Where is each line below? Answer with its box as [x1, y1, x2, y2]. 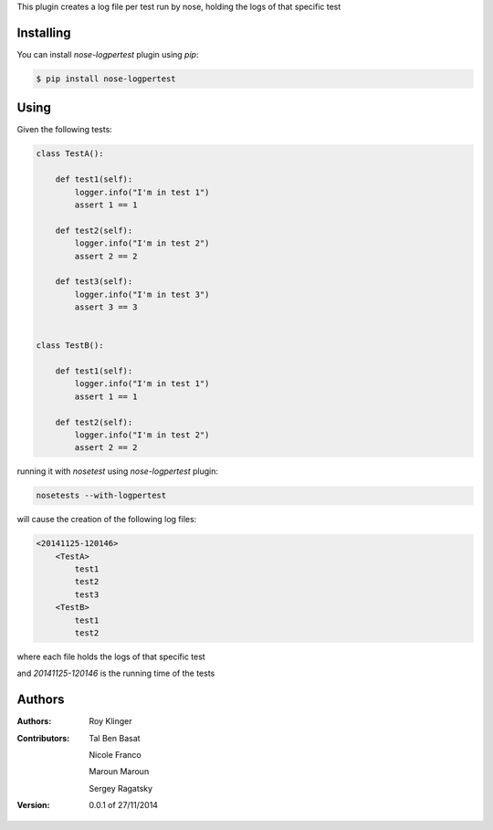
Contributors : [16, 732, 70, 743]
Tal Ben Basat [89, 732, 141, 743]
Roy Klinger [89, 716, 132, 727]
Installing [16, 25, 72, 40]
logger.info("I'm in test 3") [74, 289, 210, 299]
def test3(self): [55, 277, 133, 287]
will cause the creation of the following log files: [16, 514, 197, 525]
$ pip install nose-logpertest [36, 73, 177, 84]
